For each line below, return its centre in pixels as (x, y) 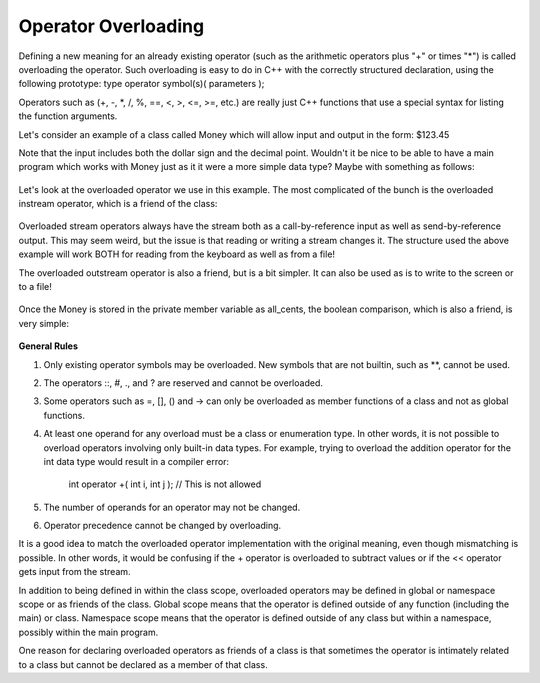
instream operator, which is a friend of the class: (118, 204)
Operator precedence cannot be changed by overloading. (162, 526)
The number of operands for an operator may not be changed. (172, 507)
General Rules (48, 346)
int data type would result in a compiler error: (136, 461)
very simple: (44, 323)
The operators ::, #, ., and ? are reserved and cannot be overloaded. (183, 382)
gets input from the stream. (74, 572)
